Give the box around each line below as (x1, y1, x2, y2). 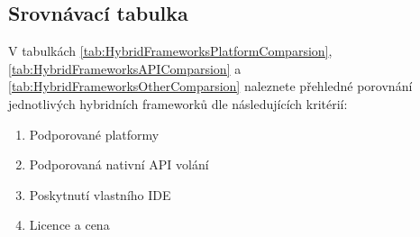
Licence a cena (29, 215, 110, 234)
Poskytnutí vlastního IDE (29, 185, 171, 204)
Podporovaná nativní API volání (29, 155, 209, 174)
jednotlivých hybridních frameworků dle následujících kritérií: (8, 94, 348, 113)
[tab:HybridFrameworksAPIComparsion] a (8, 59, 242, 77)
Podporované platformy (29, 124, 160, 143)
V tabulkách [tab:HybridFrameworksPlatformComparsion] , (8, 41, 333, 60)
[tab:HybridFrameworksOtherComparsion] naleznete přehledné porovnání (8, 77, 413, 96)
